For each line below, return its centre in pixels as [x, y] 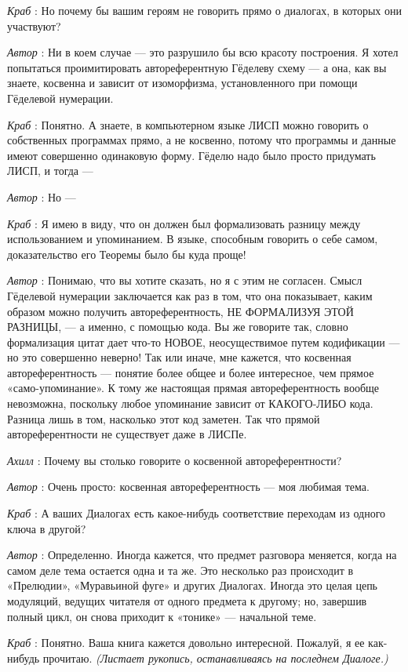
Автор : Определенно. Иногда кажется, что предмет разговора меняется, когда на [202, 555]
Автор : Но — [42, 196]
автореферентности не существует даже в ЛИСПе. [127, 434]
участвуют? [34, 25]
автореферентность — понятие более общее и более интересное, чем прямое [191, 372]
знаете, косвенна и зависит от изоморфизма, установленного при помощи [182, 83]
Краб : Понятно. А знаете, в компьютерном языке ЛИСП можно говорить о [188, 124]
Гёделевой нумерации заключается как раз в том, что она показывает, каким [190, 295]
